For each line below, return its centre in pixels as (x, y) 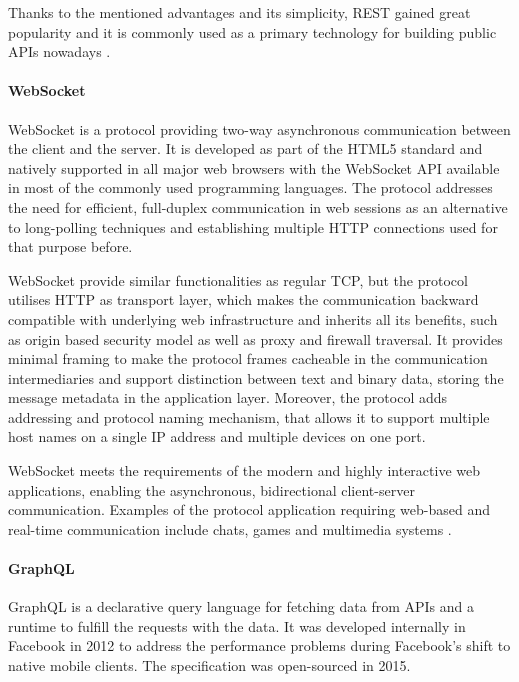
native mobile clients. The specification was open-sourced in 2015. (209, 665)
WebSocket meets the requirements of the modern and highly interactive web (244, 470)
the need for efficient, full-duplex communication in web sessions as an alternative (258, 206)
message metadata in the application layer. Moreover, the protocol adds (228, 397)
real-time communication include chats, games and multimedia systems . (230, 528)
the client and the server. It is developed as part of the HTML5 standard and (245, 148)
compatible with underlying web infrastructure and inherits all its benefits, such (253, 318)
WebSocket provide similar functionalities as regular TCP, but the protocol (238, 279)
